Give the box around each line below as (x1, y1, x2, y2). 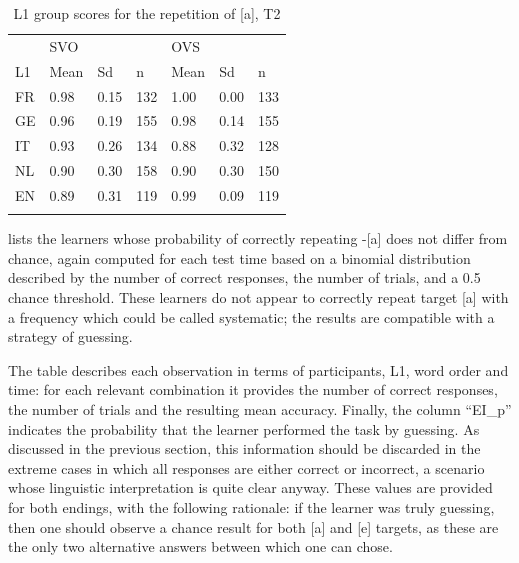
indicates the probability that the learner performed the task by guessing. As (8, 418, 480, 439)
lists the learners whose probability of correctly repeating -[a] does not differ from (8, 228, 508, 249)
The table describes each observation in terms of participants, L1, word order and (8, 359, 509, 380)
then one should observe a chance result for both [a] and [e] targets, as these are (8, 516, 499, 537)
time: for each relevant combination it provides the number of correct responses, (8, 379, 498, 400)
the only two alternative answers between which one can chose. (8, 536, 393, 557)
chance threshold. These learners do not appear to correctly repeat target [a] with (8, 287, 509, 308)
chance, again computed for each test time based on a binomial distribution (8, 247, 471, 268)
